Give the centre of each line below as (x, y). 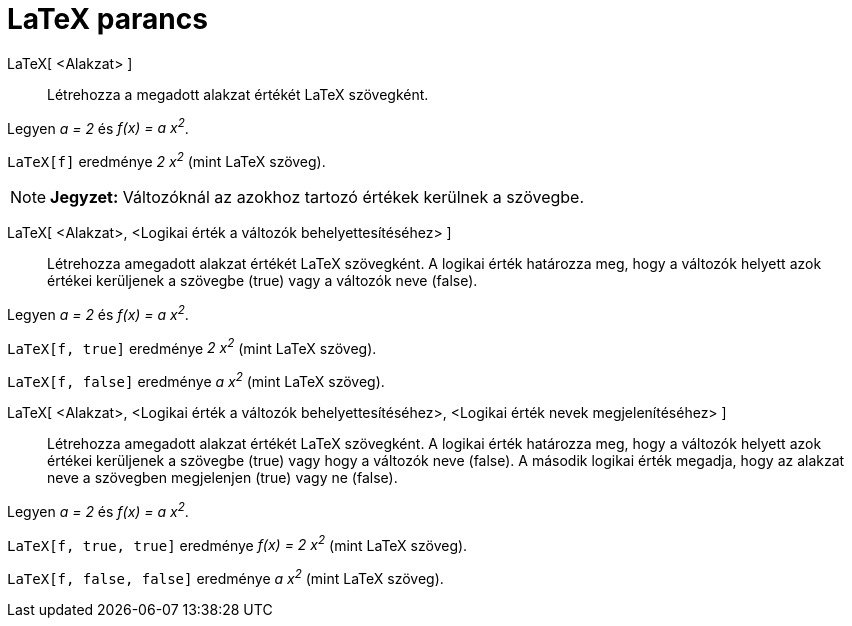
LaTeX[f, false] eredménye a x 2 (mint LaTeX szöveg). (196, 380)
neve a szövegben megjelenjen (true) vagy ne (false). (222, 478)
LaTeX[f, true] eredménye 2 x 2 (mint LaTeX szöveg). (192, 346)
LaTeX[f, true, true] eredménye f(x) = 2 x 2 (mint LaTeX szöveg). (237, 543)
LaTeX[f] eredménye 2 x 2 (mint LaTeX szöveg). (166, 160)
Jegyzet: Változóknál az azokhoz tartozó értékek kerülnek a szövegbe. (317, 197)
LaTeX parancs (107, 19)
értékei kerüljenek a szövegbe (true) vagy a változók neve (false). (262, 281)
